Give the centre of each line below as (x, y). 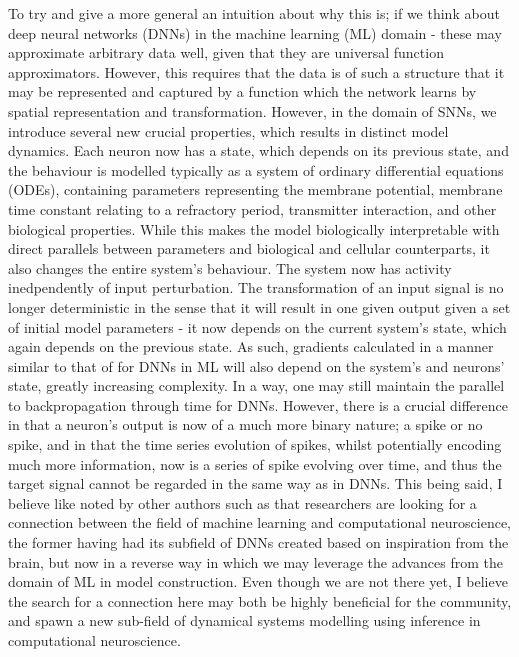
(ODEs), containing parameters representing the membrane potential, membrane (255, 189)
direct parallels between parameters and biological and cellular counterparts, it (249, 248)
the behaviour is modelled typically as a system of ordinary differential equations (256, 169)
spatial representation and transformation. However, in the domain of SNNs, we (252, 110)
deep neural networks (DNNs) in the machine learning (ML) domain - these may (255, 32)
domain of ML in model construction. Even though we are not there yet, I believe (258, 581)
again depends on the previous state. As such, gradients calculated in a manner (251, 346)
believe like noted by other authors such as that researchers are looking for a (242, 502)
